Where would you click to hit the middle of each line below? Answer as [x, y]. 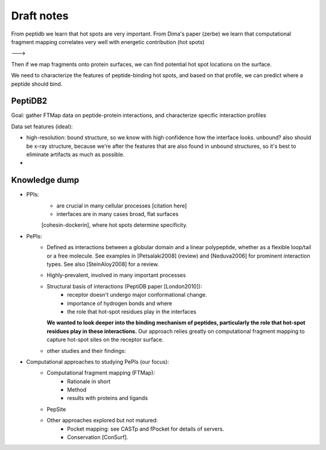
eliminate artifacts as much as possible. [75, 154]
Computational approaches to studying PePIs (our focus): [97, 361]
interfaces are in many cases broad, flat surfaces [117, 214]
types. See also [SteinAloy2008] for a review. [103, 264]
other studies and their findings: [86, 350]
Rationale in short [89, 381]
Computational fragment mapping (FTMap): [101, 373]
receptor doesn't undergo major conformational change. [137, 295]
